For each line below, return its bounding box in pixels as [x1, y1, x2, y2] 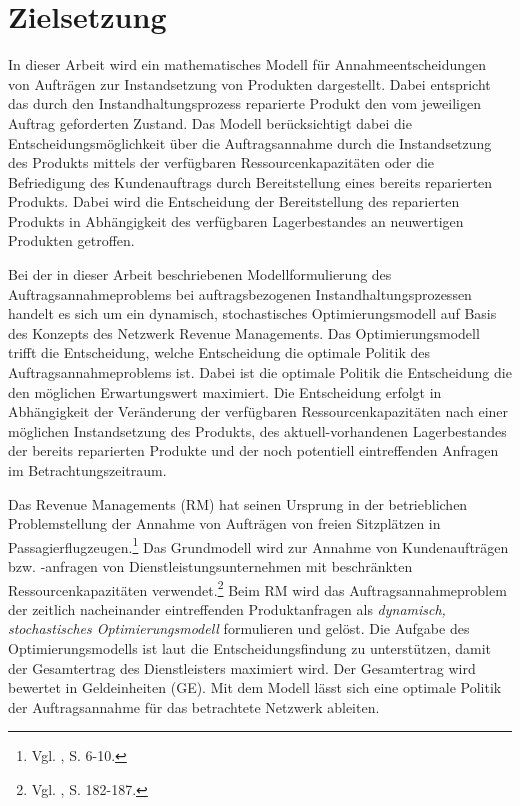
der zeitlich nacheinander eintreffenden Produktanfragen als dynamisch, [8, 598, 446, 619]
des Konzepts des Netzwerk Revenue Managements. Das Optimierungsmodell [8, 322, 480, 343]
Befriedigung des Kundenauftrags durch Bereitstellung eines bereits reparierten [8, 171, 493, 192]
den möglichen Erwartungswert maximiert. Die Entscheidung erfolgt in [8, 381, 442, 402]
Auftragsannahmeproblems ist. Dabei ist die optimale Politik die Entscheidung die [8, 362, 512, 383]
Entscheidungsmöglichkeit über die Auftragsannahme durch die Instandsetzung [8, 132, 492, 153]
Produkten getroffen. [8, 230, 135, 251]
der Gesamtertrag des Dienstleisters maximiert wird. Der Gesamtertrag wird [8, 657, 476, 678]
